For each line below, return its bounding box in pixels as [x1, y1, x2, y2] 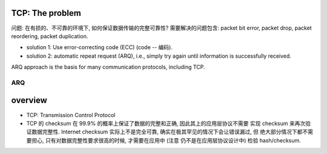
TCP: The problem [11, 8, 81, 18]
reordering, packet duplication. [11, 32, 88, 39]
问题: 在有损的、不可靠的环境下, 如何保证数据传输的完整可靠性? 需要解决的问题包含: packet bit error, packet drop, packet [11, 24, 312, 32]
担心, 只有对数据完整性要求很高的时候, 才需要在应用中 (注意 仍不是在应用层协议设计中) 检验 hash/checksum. [31, 136, 301, 144]
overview [11, 95, 48, 105]
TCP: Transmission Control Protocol [26, 111, 116, 118]
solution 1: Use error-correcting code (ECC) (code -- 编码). [26, 44, 173, 51]
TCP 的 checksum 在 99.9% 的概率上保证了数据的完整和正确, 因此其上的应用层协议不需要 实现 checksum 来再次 [26, 119, 306, 127]
